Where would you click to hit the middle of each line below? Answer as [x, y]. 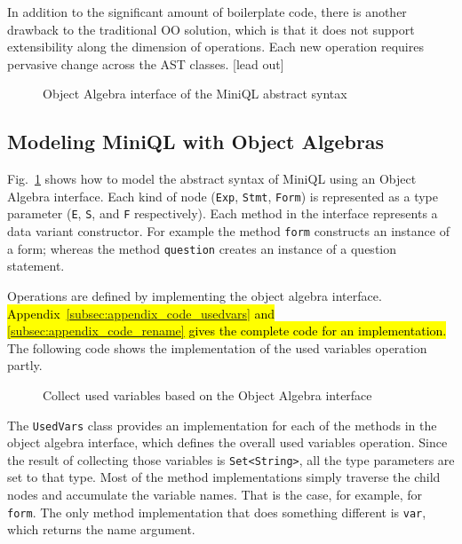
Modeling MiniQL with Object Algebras [196, 142]
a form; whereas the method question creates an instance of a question [202, 248]
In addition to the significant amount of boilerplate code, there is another [207, 12]
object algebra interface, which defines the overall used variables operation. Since [227, 442]
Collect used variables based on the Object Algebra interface [207, 394]
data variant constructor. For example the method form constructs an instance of [228, 231]
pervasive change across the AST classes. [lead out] [146, 63]
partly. [25, 365]
